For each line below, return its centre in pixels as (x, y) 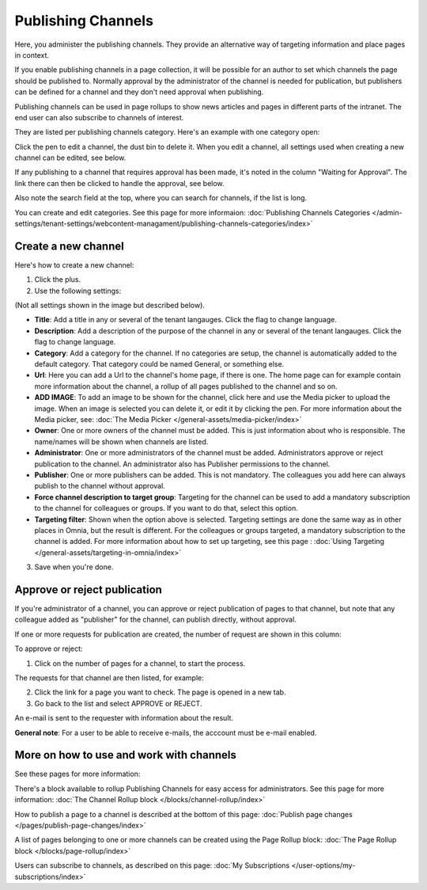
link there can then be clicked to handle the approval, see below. (119, 183)
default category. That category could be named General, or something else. (159, 364)
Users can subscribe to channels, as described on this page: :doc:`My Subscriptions (152, 865)
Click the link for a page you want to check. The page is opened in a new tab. (160, 692)
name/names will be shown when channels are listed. (121, 441)
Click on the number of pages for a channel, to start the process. (140, 663)
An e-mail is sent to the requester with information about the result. (124, 718)
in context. (32, 55)
